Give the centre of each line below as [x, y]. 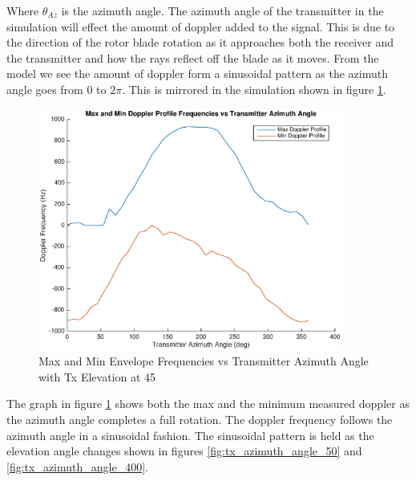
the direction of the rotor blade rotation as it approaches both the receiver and [200, 42]
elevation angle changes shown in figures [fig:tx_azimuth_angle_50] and [184, 451]
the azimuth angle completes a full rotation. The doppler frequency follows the [200, 419]
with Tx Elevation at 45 [97, 376]
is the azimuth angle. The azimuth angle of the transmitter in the [222, 10]
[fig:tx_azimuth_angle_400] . [77, 466]
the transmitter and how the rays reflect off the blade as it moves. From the [193, 57]
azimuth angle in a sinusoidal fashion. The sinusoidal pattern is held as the [190, 435]
